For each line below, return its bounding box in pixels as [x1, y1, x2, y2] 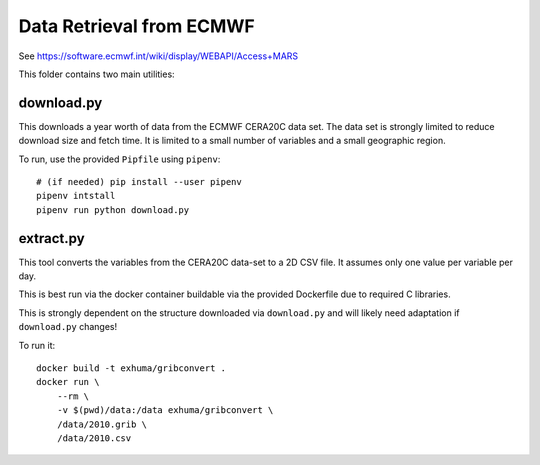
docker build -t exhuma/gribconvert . [36, 363, 227, 374]
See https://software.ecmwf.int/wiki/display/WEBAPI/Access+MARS [18, 50, 299, 62]
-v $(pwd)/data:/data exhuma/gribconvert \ [56, 405, 274, 416]
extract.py [18, 230, 85, 247]
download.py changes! [18, 321, 118, 333]
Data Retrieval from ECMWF [18, 15, 255, 37]
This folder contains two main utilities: [18, 68, 175, 80]
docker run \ [36, 376, 100, 388]
